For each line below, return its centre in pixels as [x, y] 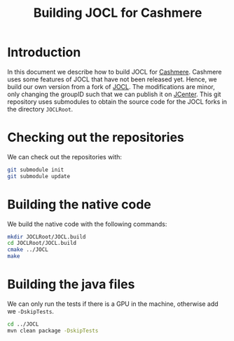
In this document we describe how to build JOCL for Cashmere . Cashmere [115, 72]
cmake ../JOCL [28, 250]
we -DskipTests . [31, 311]
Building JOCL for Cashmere [118, 13]
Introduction [44, 52]
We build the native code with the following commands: [87, 224]
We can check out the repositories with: [65, 156]
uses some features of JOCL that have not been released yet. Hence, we [112, 79]
